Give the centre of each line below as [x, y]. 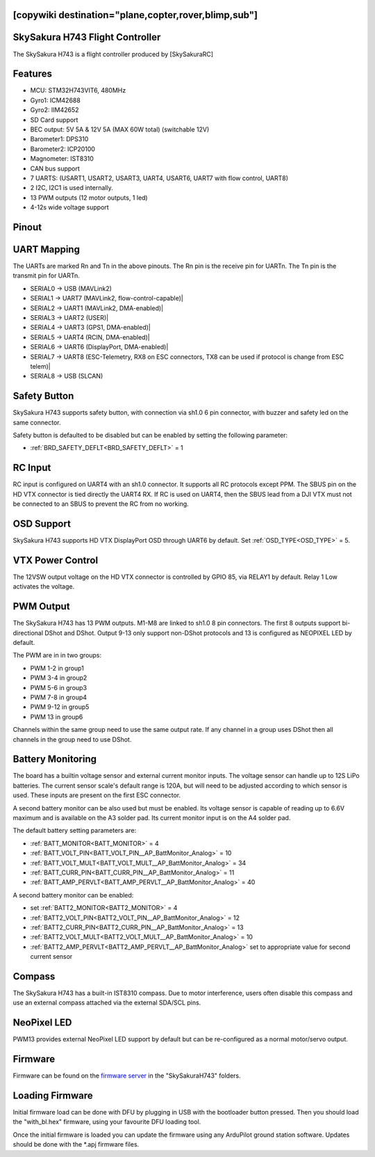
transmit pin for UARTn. [46, 276]
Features [32, 74]
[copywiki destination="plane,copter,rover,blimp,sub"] [135, 15]
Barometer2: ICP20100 [62, 149]
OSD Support [42, 524]
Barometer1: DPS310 [59, 139]
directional [28, 632]
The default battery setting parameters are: [75, 831]
